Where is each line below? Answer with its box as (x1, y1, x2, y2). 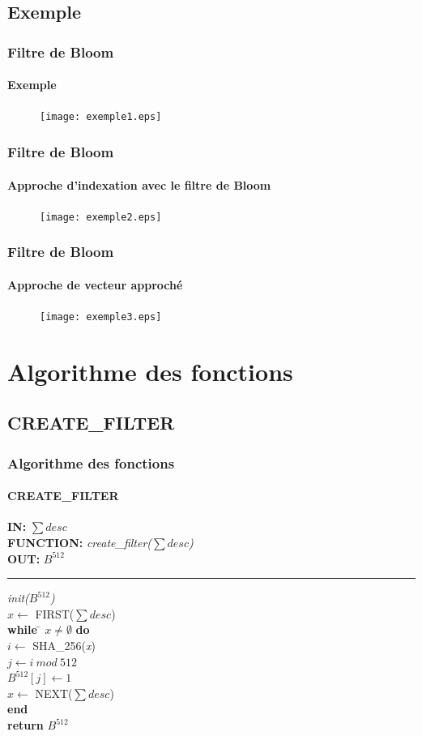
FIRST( (35, 605, 75, 622)
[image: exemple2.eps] (40, 211, 162, 223)
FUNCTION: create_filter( (7, 534, 152, 551)
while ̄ (7, 621, 41, 638)
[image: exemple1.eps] (40, 111, 162, 123)
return (7, 717, 44, 733)
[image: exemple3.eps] (40, 311, 162, 323)
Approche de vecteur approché (7, 276, 183, 293)
